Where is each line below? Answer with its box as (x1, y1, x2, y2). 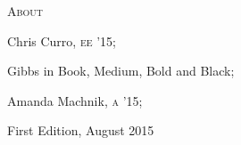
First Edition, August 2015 (7, 121, 154, 140)
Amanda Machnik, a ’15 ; (7, 91, 143, 109)
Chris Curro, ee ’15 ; (7, 31, 116, 50)
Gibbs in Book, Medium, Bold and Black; (7, 61, 235, 80)
